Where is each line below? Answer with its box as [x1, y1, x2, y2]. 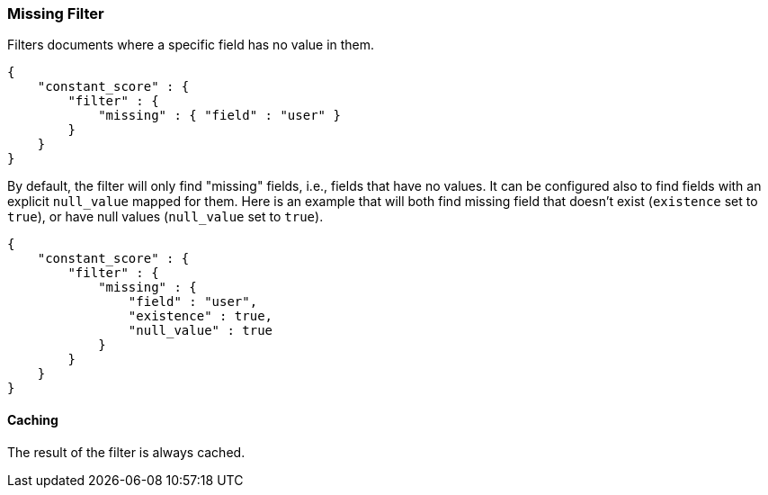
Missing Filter [7, 4, 104, 22]
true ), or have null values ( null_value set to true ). [7, 209, 324, 225]
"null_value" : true [128, 323, 273, 338]
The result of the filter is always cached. [7, 444, 246, 460]
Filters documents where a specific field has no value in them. [7, 37, 375, 53]
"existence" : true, [128, 309, 273, 324]
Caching [7, 411, 58, 427]
